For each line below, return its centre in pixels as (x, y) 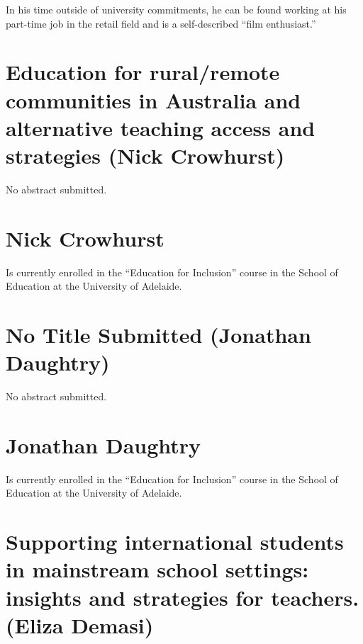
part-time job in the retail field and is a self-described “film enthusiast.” (161, 23)
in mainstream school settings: (157, 569)
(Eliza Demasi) (80, 625)
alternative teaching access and (161, 127)
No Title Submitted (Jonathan (158, 334)
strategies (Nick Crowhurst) (145, 155)
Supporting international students (175, 542)
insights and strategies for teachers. (183, 597)
